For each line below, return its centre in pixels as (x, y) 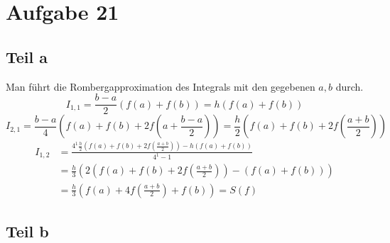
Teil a (27, 56)
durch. (350, 86)
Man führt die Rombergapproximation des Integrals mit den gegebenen (161, 86)
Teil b (27, 231)
